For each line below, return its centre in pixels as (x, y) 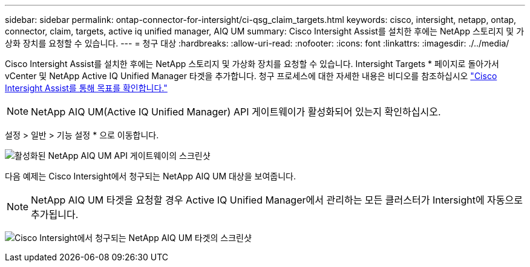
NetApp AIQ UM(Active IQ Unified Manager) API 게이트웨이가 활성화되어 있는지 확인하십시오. (236, 112)
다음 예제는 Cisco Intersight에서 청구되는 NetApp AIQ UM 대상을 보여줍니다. (151, 176)
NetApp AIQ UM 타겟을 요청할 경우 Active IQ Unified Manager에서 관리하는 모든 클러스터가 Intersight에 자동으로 (277, 200)
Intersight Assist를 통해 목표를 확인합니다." (86, 88)
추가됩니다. (55, 214)
